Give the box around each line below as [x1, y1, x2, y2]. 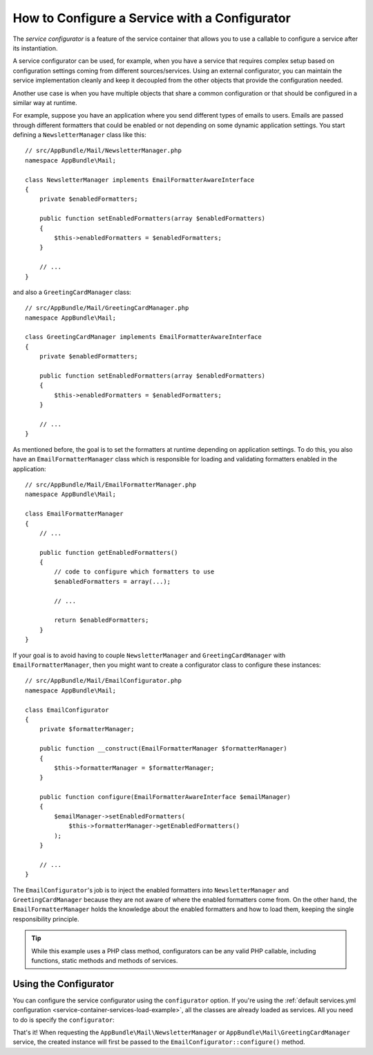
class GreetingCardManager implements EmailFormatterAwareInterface [25, 333, 262, 341]
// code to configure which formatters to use [54, 568, 215, 576]
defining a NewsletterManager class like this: [12, 131, 146, 139]
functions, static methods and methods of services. [31, 956, 178, 964]
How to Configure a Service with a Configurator [12, 10, 291, 26]
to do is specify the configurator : [12, 1016, 115, 1024]
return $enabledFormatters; [54, 616, 149, 624]
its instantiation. [12, 44, 58, 52]
